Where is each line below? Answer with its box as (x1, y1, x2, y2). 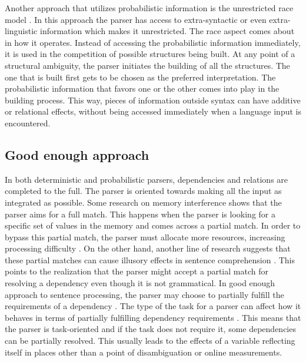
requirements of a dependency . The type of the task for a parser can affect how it (5, 300, 301, 312)
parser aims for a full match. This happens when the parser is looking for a (5, 207, 275, 220)
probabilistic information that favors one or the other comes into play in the (5, 82, 280, 95)
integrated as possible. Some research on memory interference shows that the (5, 196, 282, 208)
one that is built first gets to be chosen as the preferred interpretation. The (5, 71, 276, 83)
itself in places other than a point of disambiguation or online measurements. (5, 346, 282, 358)
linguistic (5, 25, 38, 37)
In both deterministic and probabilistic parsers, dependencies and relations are (5, 173, 288, 185)
